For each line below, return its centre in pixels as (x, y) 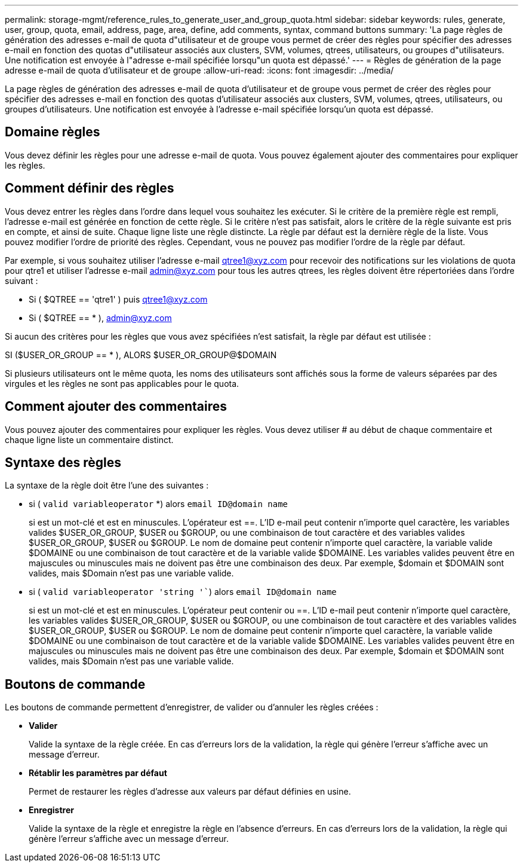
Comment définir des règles (90, 188)
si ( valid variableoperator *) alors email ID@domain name (159, 504)
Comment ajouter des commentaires (116, 407)
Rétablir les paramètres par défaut (98, 773)
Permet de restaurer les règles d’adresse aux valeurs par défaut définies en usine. (190, 792)
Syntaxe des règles (63, 462)
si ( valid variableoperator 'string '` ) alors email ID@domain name (183, 592)
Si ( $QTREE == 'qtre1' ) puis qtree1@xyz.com (118, 299)
